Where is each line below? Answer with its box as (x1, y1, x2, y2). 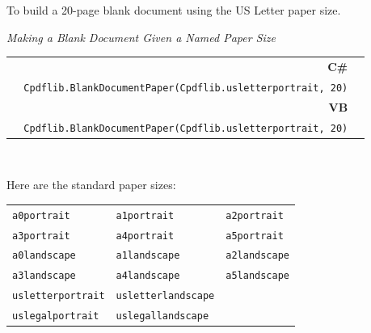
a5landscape (226, 270, 289, 282)
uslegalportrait (12, 310, 99, 322)
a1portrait (116, 209, 175, 221)
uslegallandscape (116, 310, 209, 322)
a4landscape (116, 270, 180, 282)
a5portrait (226, 230, 284, 242)
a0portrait (12, 209, 70, 221)
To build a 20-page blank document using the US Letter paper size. (6, 2, 341, 18)
